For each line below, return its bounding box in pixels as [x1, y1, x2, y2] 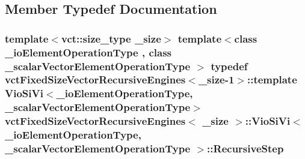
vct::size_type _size [61, 31, 161, 46]
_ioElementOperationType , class [5, 44, 172, 59]
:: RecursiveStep [207, 141, 284, 156]
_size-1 [198, 72, 235, 87]
